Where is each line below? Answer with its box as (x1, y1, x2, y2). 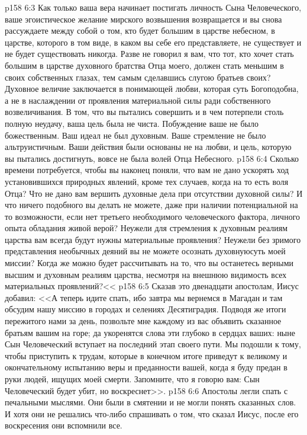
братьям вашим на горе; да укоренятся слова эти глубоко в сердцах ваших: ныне (5, 326, 295, 338)
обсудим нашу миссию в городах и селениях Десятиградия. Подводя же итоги (5, 303, 286, 315)
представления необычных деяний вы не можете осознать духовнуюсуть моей (5, 245, 286, 257)
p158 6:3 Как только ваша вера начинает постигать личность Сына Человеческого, (5, 1, 302, 13)
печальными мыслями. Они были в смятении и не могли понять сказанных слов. (5, 396, 296, 408)
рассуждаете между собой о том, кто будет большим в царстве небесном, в (5, 24, 275, 37)
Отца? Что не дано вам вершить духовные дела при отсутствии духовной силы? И (5, 187, 303, 199)
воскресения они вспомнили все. (5, 419, 122, 431)
